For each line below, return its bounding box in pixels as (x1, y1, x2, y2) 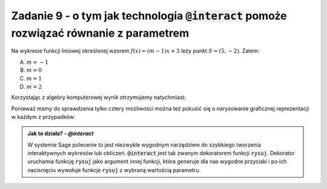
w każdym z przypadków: (11, 113, 76, 120)
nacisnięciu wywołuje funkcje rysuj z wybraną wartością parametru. (27, 166, 201, 173)
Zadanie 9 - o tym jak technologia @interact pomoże (11, 9, 287, 22)
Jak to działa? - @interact (27, 130, 94, 137)
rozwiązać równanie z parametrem (11, 26, 190, 40)
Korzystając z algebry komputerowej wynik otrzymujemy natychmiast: (11, 94, 186, 101)
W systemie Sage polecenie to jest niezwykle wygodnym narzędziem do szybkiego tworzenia (27, 141, 262, 148)
